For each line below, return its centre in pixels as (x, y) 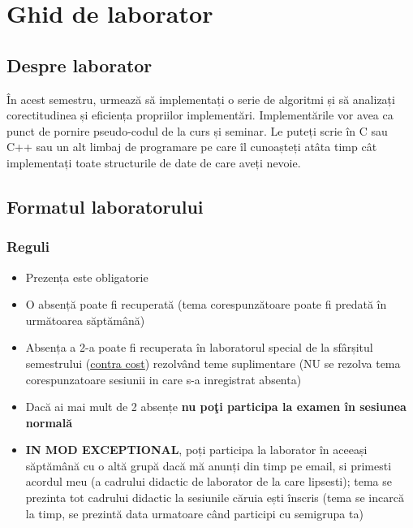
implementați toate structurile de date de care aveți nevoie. (154, 162)
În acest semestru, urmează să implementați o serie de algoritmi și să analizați (201, 99)
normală (49, 422)
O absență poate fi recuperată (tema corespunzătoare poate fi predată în (206, 304)
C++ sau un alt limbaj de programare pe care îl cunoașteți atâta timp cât (192, 147)
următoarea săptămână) (85, 320)
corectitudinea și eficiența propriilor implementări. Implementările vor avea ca (200, 115)
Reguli (28, 247)
